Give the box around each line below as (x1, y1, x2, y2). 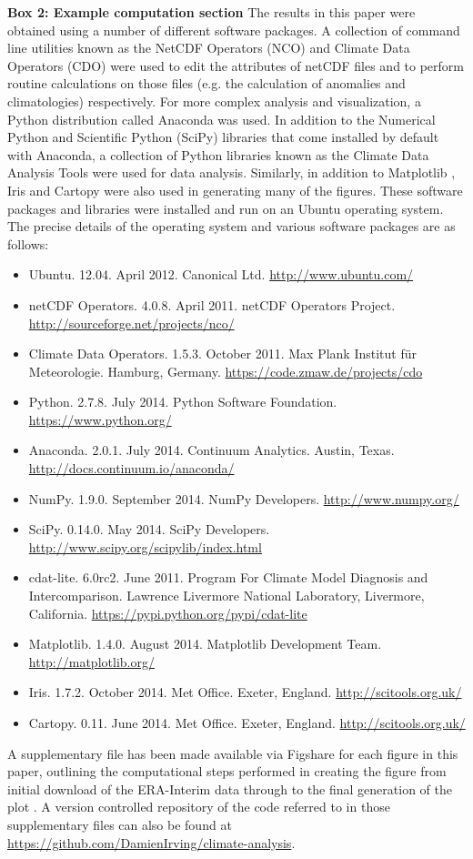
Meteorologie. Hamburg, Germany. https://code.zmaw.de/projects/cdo (28, 361, 423, 380)
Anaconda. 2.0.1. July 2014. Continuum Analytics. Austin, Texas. (28, 440, 395, 460)
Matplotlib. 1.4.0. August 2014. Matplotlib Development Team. (28, 634, 382, 653)
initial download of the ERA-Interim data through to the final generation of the (7, 779, 453, 798)
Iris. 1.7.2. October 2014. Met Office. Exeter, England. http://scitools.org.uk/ (28, 682, 462, 702)
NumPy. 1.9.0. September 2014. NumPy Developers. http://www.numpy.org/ (28, 489, 459, 508)
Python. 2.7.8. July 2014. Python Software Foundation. (28, 392, 337, 411)
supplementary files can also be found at (7, 814, 232, 834)
